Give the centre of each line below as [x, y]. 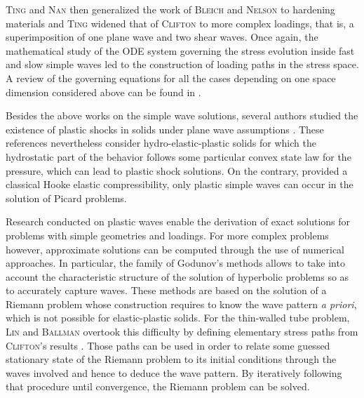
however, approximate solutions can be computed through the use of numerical [175, 249]
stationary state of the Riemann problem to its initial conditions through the [171, 359]
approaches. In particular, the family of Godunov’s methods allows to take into [175, 263]
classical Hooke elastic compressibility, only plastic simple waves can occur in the [180, 184]
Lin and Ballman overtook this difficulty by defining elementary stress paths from [182, 332]
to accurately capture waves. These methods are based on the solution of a [166, 290]
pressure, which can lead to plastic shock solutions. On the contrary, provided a [177, 170]
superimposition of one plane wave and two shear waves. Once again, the [162, 37]
